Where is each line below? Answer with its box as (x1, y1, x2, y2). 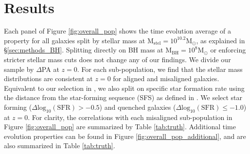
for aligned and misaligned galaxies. (113, 73, 219, 84)
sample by (4, 64, 34, 74)
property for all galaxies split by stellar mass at (4, 35, 145, 45)
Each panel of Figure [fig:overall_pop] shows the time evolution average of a (4, 26, 231, 36)
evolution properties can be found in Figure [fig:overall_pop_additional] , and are (4, 131, 246, 141)
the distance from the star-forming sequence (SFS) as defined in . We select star (4, 92, 243, 103)
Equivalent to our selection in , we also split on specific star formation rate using (4, 83, 245, 93)
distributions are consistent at (4, 73, 93, 84)
